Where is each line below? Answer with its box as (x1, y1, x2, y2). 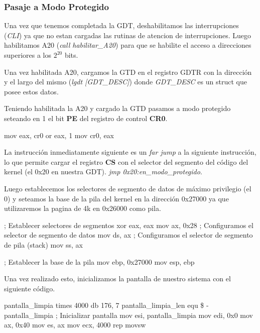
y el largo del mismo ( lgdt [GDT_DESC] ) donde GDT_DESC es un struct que (4, 76, 247, 87)
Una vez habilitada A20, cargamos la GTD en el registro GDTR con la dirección (4, 66, 252, 77)
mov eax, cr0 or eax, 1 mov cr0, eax (4, 130, 114, 140)
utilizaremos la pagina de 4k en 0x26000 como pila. (4, 203, 161, 213)
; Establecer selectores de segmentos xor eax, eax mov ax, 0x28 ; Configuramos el (4, 219, 253, 230)
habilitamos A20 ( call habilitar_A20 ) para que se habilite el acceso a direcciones (4, 40, 251, 50)
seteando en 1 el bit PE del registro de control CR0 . (4, 113, 168, 123)
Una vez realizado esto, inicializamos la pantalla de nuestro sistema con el (4, 273, 231, 284)
